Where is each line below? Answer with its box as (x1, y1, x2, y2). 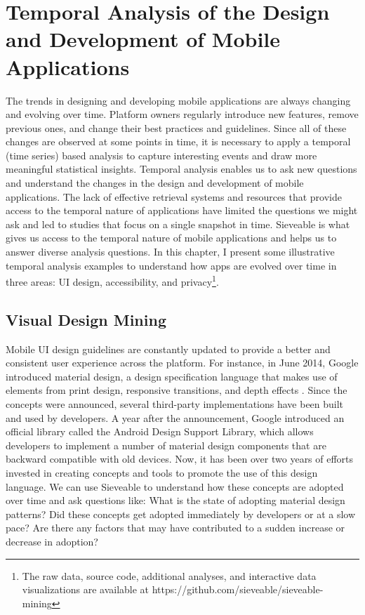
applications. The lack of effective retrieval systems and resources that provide (6, 189, 342, 204)
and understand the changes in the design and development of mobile (6, 176, 304, 190)
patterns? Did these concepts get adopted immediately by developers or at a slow (6, 506, 356, 521)
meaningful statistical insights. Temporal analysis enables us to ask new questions (6, 161, 357, 176)
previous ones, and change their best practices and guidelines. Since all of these (6, 120, 347, 135)
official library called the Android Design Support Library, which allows (6, 424, 314, 439)
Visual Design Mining (6, 308, 166, 330)
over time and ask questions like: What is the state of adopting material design (6, 493, 345, 508)
